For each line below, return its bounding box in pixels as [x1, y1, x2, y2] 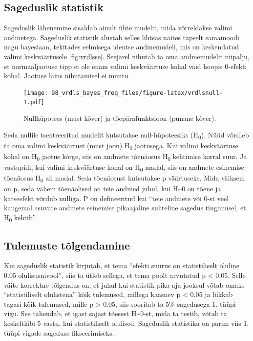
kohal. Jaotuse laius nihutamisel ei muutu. [4, 70, 130, 81]
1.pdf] [23, 99, 44, 106]
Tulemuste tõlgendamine [4, 237, 130, 252]
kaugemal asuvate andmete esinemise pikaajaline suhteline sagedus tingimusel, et [4, 203, 246, 213]
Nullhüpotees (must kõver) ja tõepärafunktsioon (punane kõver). [23, 113, 216, 123]
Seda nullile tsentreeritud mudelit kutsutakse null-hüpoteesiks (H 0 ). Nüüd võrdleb [4, 129, 249, 141]
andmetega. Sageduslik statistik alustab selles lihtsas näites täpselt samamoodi [4, 32, 239, 42]
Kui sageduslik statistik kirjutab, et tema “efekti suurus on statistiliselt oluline [4, 260, 239, 271]
